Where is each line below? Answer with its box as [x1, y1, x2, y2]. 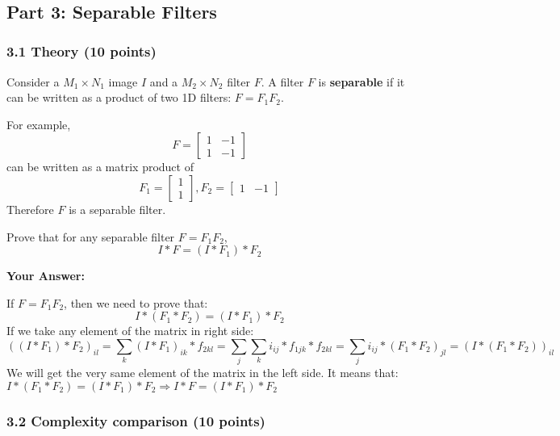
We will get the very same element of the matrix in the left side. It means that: [6, 364, 399, 381]
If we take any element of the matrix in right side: [6, 322, 254, 339]
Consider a [6, 73, 60, 90]
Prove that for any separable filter [6, 228, 175, 245]
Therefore [6, 200, 54, 217]
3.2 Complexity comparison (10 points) [6, 410, 265, 430]
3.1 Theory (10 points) [6, 41, 157, 61]
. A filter [261, 73, 304, 90]
